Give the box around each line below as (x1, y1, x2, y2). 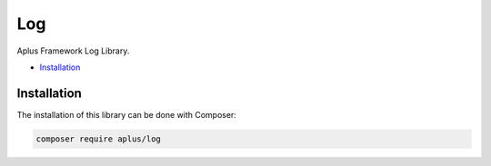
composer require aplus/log (35, 133, 161, 144)
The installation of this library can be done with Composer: (16, 109, 236, 120)
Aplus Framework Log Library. (16, 45, 130, 56)
